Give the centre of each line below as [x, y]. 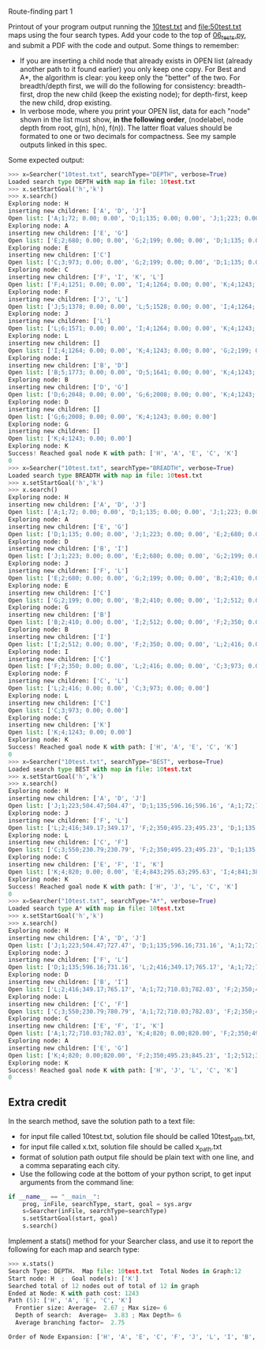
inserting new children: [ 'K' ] [60, 725]
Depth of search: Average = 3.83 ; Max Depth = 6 [98, 1315]
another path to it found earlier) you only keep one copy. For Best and [133, 69]
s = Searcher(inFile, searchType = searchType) [95, 1212]
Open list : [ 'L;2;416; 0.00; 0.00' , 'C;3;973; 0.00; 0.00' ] [109, 689]
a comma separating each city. [70, 1165]
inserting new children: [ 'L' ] [60, 321]
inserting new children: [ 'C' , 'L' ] [68, 681]
